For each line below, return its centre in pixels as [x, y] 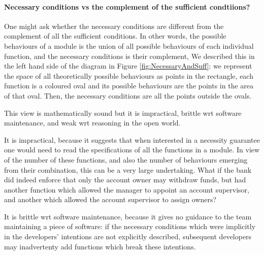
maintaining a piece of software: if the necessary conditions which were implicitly [130, 226]
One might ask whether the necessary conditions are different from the [114, 26]
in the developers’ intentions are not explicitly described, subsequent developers [128, 236]
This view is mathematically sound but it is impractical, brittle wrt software [123, 113]
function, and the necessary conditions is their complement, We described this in [129, 56]
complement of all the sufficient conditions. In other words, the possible [115, 36]
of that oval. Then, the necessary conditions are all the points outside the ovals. [128, 95]
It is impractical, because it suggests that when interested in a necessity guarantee [132, 139]
